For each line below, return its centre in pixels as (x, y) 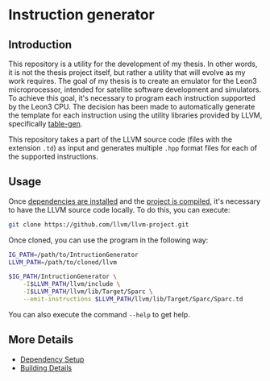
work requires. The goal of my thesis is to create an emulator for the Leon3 (133, 81)
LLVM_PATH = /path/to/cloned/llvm (62, 262)
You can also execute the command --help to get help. (100, 314)
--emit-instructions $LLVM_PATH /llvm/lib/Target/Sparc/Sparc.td (133, 300)
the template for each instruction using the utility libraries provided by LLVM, (135, 115)
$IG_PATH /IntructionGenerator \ (62, 277)
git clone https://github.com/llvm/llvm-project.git (99, 224)
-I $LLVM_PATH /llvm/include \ (72, 284)
